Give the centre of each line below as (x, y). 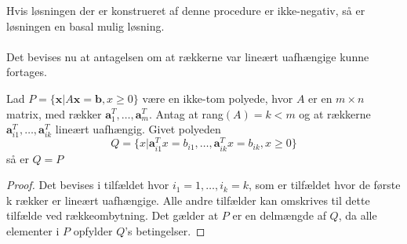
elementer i (33, 230)
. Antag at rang (186, 113)
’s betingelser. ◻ (165, 230)
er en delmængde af (279, 215)
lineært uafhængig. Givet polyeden (138, 129)
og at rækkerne (335, 113)
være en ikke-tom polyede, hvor (218, 98)
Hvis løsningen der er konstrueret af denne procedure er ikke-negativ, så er (186, 10)
